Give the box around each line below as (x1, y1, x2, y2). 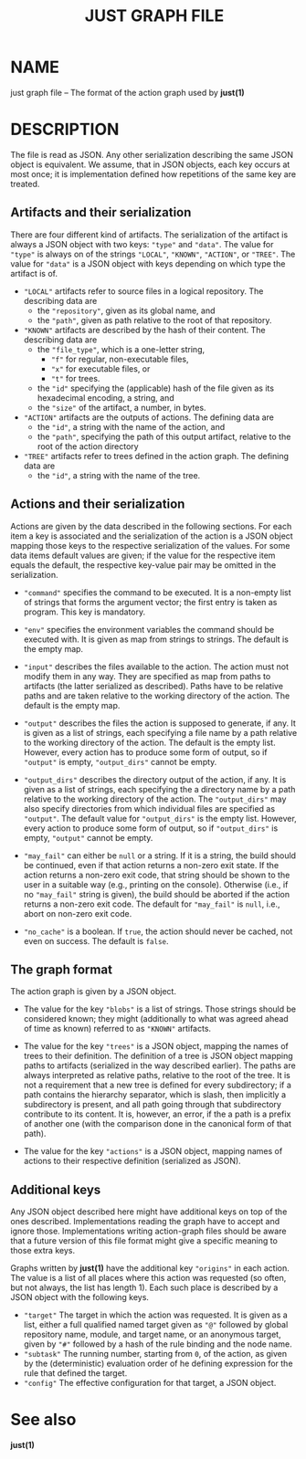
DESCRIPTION (10, 120, 120, 140)
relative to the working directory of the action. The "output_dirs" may (23, 793, 287, 804)
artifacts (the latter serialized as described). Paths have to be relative (23, 680, 284, 691)
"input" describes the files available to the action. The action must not (23, 661, 290, 672)
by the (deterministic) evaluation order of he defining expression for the (23, 1358, 293, 1370)
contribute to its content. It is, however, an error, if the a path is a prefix (23, 1108, 291, 1119)
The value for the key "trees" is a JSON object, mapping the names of (23, 1041, 289, 1052)
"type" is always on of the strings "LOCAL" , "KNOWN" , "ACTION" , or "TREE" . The (10, 248, 296, 259)
